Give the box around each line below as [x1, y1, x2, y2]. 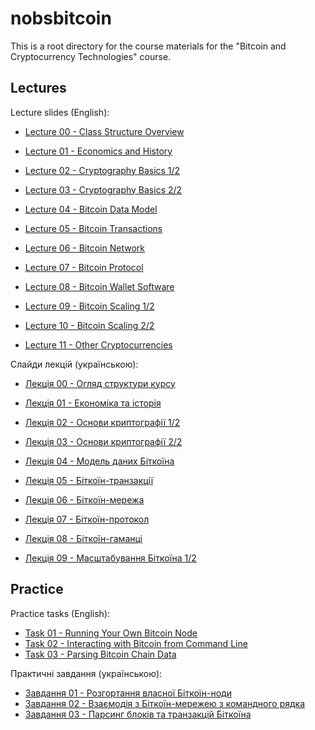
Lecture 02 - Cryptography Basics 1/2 [24, 164, 181, 176]
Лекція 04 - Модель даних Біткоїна [24, 455, 175, 467]
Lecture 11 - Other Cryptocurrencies [24, 338, 173, 351]
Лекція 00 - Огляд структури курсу [24, 377, 176, 389]
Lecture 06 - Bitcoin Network [24, 242, 145, 254]
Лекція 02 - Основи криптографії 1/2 [24, 416, 181, 428]
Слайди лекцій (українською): [10, 358, 139, 370]
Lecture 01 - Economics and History [24, 145, 173, 157]
